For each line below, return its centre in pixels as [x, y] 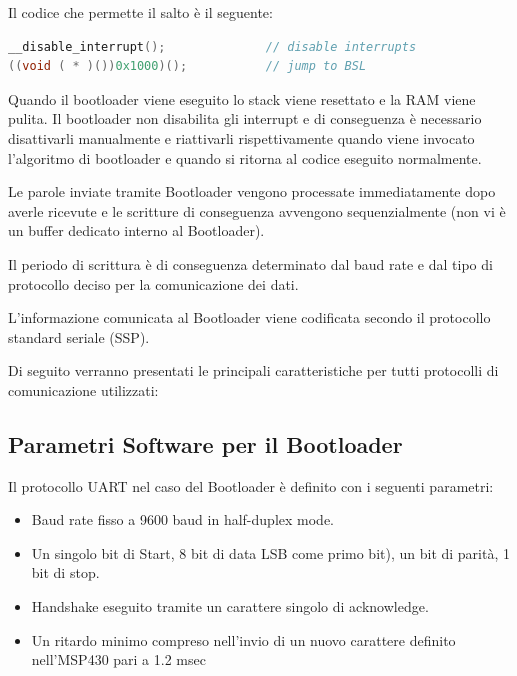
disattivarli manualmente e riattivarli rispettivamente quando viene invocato [241, 137]
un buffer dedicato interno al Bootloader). [136, 230]
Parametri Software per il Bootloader [205, 443]
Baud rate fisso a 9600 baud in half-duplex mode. [182, 519]
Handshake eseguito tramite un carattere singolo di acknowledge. [230, 606]
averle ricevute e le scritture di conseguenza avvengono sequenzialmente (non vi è [257, 210]
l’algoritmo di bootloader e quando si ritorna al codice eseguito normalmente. [245, 157]
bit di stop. [65, 572]
